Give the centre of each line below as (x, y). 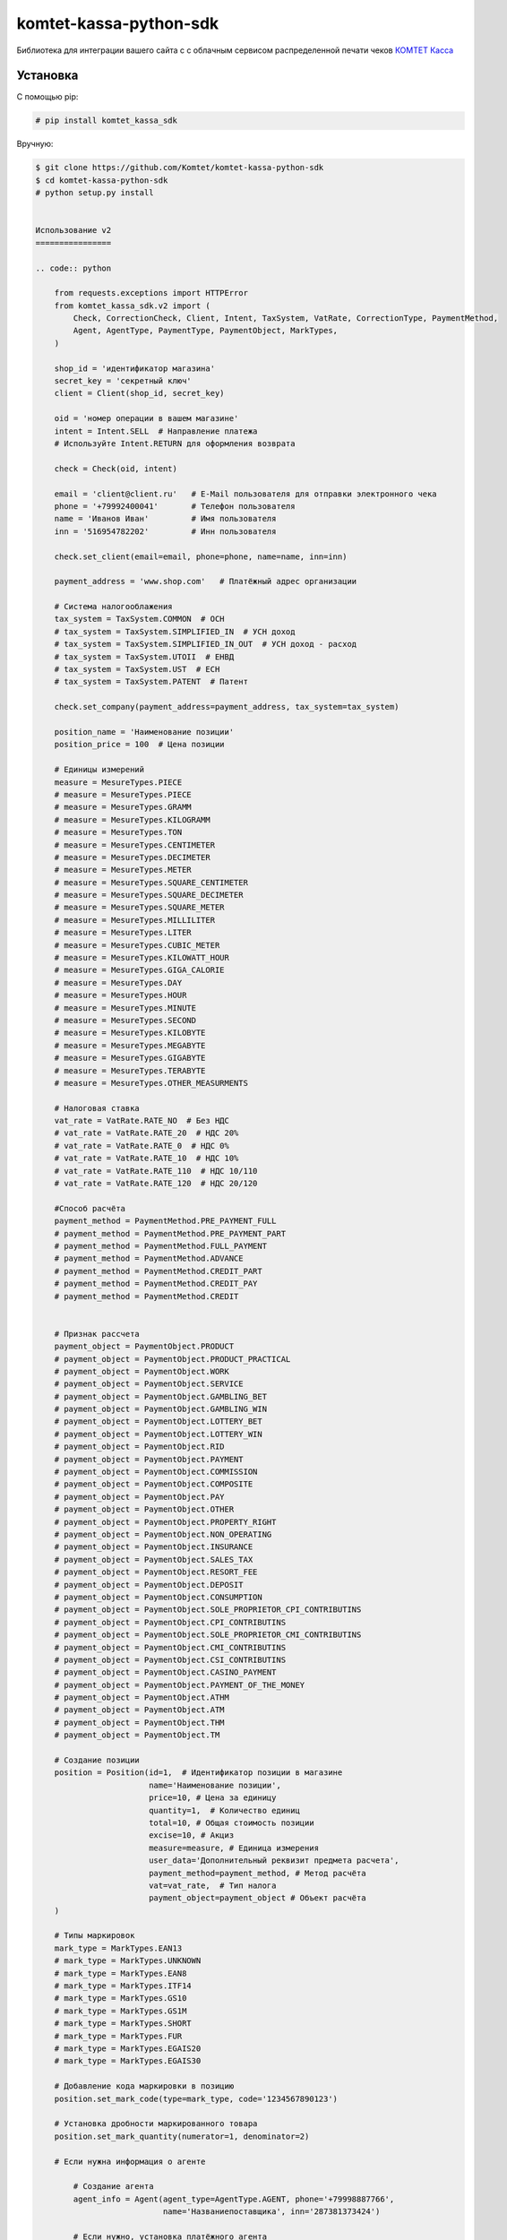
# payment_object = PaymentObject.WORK (142, 1371)
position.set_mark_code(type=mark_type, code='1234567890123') (196, 2098)
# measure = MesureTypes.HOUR (120, 995)
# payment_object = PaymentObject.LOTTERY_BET (159, 1422)
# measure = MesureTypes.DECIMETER (132, 857)
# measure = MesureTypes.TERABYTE (130, 1070)
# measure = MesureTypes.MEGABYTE (130, 1045)
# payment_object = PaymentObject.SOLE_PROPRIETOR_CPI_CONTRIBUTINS (208, 1610)
